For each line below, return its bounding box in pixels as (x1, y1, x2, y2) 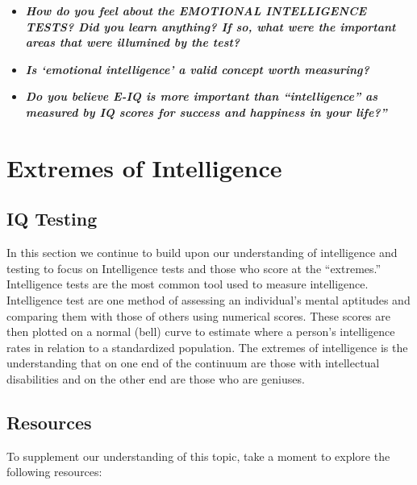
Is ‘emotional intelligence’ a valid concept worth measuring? (25, 60, 369, 77)
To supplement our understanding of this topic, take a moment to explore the (6, 447, 390, 464)
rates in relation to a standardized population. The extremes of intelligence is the (6, 338, 408, 355)
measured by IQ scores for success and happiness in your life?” (25, 103, 387, 120)
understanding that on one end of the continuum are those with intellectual (6, 354, 380, 371)
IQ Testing (6, 206, 98, 231)
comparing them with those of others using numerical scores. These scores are (6, 307, 390, 324)
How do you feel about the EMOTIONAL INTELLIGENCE (25, 2, 367, 19)
